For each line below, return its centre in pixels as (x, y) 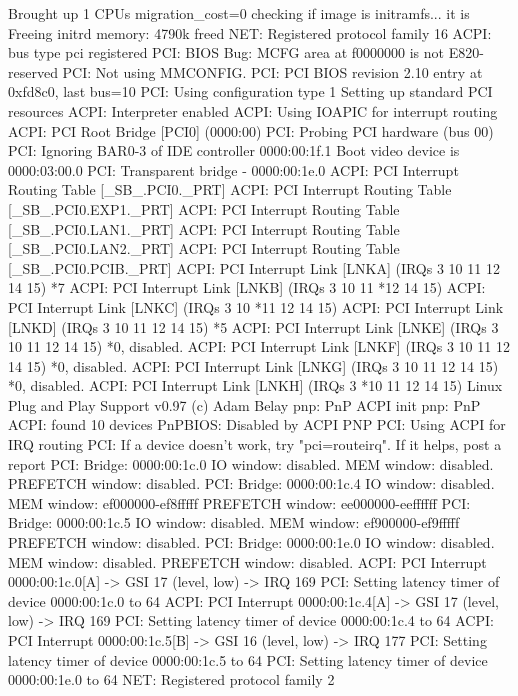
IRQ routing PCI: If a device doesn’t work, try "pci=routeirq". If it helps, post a (255, 444)
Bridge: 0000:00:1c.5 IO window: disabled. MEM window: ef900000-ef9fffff (234, 522)
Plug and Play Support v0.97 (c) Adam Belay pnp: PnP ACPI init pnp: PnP (244, 404)
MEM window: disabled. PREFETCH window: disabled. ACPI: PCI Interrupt (247, 561)
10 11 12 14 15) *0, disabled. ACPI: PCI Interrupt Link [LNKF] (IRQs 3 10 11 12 (259, 346)
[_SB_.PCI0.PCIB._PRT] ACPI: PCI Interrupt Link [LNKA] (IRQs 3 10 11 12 (254, 267)
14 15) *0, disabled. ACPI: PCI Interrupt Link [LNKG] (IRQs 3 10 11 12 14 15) (253, 365)
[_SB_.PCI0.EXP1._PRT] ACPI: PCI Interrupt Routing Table (204, 208)
